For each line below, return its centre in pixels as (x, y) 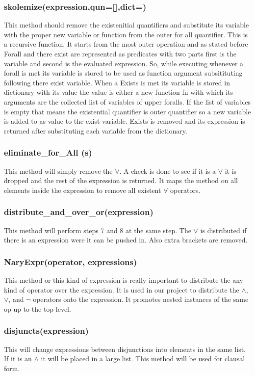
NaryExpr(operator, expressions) (71, 261)
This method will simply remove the (58, 171)
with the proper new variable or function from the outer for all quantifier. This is (126, 34)
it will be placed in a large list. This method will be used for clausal (143, 359)
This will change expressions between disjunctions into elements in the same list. (125, 349)
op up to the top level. (38, 308)
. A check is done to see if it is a (168, 171)
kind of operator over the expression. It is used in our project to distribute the (122, 289)
